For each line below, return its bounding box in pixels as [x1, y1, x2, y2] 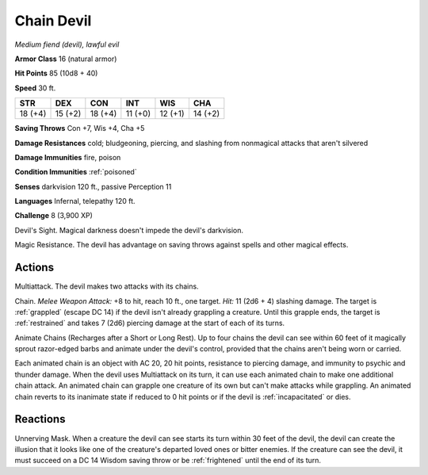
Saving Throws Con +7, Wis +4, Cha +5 [14, 124, 145, 133]
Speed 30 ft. [14, 83, 56, 93]
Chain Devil [14, 12, 92, 29]
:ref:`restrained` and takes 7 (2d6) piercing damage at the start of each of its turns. [14, 318, 285, 328]
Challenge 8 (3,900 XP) [14, 211, 93, 220]
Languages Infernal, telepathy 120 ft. [14, 197, 136, 206]
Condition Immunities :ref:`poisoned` [14, 167, 138, 177]
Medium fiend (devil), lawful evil [14, 40, 120, 49]
